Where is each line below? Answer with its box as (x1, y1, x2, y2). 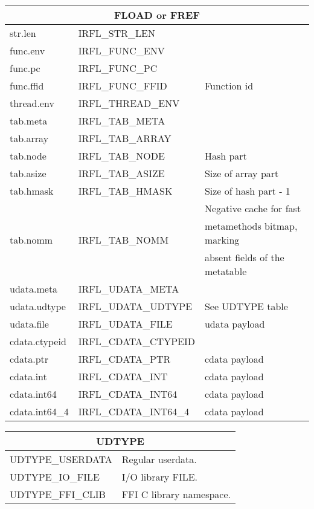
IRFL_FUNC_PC (78, 61, 158, 75)
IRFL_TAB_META (78, 114, 165, 128)
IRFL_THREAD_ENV (78, 96, 180, 110)
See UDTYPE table (204, 299, 288, 313)
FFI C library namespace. (121, 487, 231, 501)
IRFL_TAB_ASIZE (78, 166, 165, 180)
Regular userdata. (121, 452, 197, 466)
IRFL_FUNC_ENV (78, 44, 165, 57)
